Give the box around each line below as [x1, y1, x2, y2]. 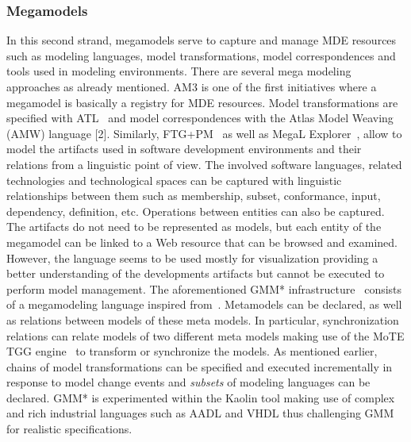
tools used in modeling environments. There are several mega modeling [6, 63, 351, 79]
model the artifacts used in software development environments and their [6, 140, 362, 157]
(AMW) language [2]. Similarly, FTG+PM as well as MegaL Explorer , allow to [6, 125, 402, 141]
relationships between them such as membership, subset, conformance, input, [6, 187, 381, 204]
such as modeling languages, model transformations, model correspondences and [6, 47, 396, 63]
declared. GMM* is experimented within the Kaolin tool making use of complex [6, 389, 395, 405]
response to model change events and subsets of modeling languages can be [6, 374, 371, 390]
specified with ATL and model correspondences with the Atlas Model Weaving [6, 110, 394, 126]
